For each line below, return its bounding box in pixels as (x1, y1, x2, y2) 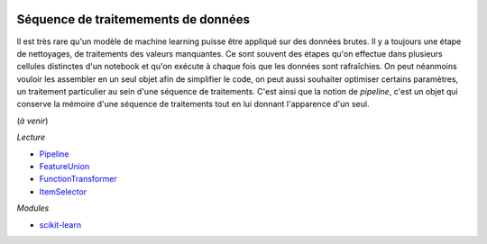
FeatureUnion (39, 161, 90, 172)
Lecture (16, 131, 45, 143)
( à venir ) (16, 115, 49, 126)
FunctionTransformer (39, 174, 117, 185)
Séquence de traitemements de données (16, 12, 251, 27)
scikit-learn (39, 219, 81, 230)
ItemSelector (39, 185, 87, 197)
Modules (16, 203, 50, 213)
